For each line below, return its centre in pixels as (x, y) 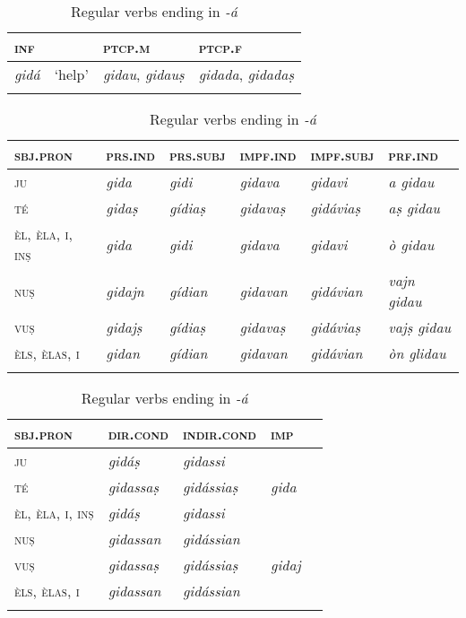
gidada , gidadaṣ (246, 74)
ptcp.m (126, 47)
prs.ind (130, 155)
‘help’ (71, 74)
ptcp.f (220, 47)
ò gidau (411, 244)
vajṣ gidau (420, 327)
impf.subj (342, 155)
